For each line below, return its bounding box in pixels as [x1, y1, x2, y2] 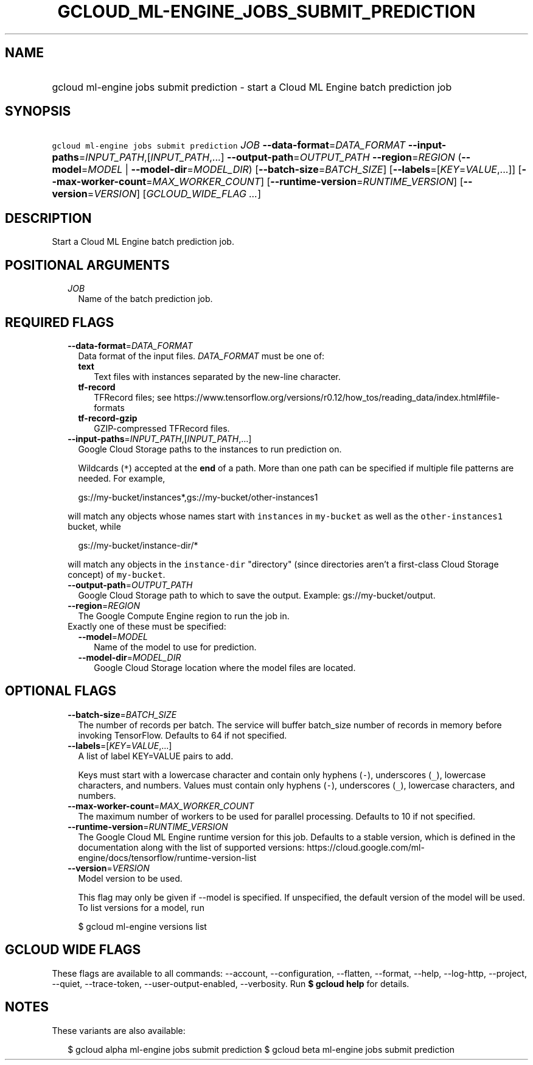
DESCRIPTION [5, 210, 92, 226]
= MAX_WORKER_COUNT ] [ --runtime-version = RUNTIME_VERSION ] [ [146, 175, 464, 188]
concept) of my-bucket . [68, 569, 165, 580]
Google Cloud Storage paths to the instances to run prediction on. [78, 443, 342, 454]
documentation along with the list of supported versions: [78, 842, 305, 852]
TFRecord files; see [94, 392, 172, 402]
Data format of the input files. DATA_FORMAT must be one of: [78, 350, 325, 361]
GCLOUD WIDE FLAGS [5, 942, 141, 958]
